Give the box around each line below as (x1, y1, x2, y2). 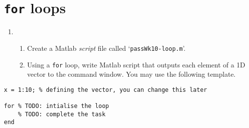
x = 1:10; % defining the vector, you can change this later (4, 86, 207, 93)
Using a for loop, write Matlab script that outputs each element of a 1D (27, 59, 246, 69)
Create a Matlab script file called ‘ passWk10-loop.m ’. (27, 43, 186, 53)
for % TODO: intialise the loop (4, 103, 109, 110)
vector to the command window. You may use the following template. (27, 69, 236, 79)
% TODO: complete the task (18, 110, 106, 118)
